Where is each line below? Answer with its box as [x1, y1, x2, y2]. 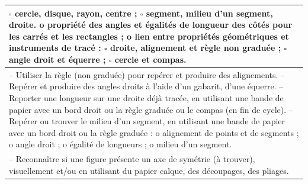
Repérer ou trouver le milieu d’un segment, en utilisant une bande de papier [9, 115, 285, 127]
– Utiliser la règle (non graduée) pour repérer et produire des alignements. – [9, 68, 285, 80]
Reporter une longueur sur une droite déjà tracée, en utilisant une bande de [9, 91, 284, 104]
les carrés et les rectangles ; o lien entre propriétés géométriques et [9, 30, 289, 42]
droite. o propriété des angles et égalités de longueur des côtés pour [9, 18, 293, 31]
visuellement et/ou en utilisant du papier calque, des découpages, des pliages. [9, 164, 289, 176]
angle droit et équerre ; [9, 53, 106, 65]
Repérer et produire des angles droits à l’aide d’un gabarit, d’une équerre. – [9, 80, 284, 92]
